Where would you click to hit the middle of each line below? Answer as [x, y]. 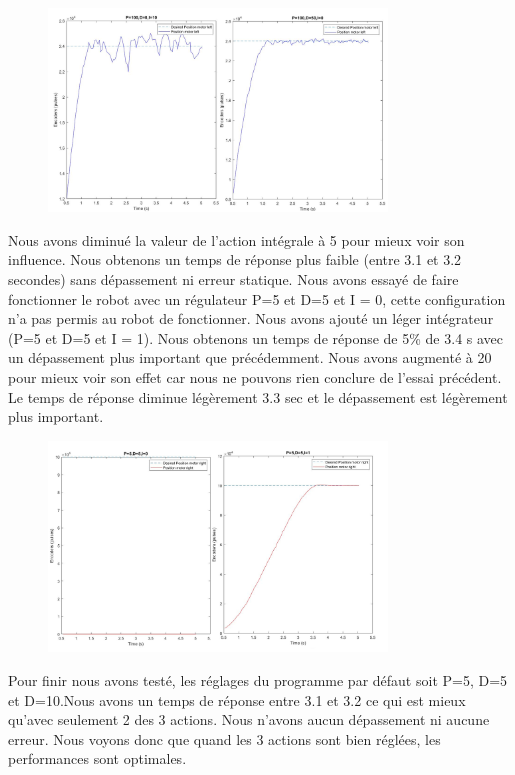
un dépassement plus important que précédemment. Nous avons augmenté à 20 [250, 357]
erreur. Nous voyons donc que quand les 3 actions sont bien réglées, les [224, 738]
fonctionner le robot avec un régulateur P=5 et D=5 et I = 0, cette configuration [257, 298]
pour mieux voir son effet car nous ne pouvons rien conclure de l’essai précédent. [255, 377]
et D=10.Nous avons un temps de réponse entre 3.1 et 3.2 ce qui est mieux [237, 699]
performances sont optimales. [97, 758]
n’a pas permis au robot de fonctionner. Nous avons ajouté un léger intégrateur [251, 318]
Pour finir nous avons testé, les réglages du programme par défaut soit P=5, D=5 [258, 680]
